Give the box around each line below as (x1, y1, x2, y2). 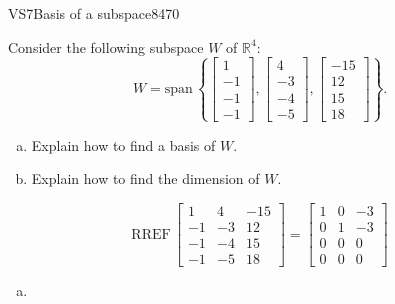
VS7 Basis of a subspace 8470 (8, 3, 180, 23)
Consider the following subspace (8, 36, 204, 57)
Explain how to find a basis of (31, 134, 216, 155)
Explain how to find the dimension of (31, 168, 260, 189)
